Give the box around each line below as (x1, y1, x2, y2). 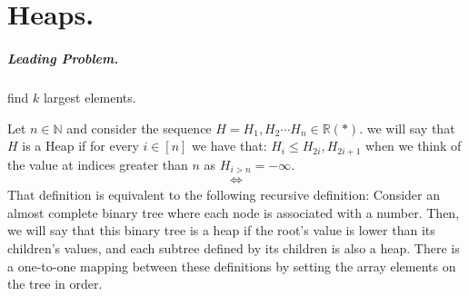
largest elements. (43, 87, 136, 106)
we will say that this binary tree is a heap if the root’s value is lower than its (7, 221, 435, 240)
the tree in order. (7, 274, 103, 293)
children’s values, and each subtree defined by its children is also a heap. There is (7, 238, 460, 257)
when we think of (364, 136, 462, 155)
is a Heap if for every (22, 136, 139, 155)
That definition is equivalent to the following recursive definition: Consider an (7, 185, 440, 204)
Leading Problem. (7, 48, 119, 67)
